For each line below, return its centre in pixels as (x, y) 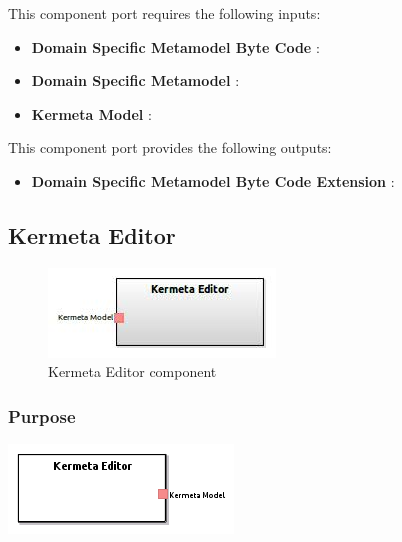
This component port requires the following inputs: (164, 13)
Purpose (42, 415)
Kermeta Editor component (132, 371)
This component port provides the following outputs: (170, 147)
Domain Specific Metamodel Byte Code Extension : (213, 180)
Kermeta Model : (91, 113)
